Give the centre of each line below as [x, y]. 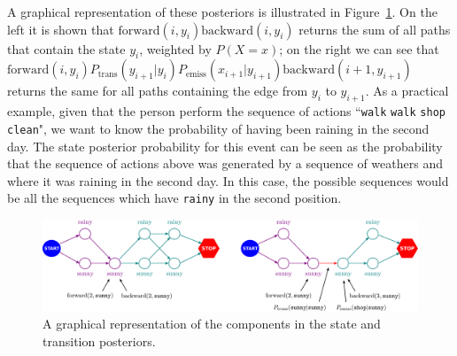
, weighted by [175, 48]
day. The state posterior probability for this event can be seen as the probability [225, 146]
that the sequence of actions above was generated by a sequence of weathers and [225, 163]
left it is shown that [61, 29]
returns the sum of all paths [375, 29]
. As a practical [407, 91]
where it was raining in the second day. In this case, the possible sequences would [228, 180]
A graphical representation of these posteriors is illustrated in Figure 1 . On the [222, 12]
